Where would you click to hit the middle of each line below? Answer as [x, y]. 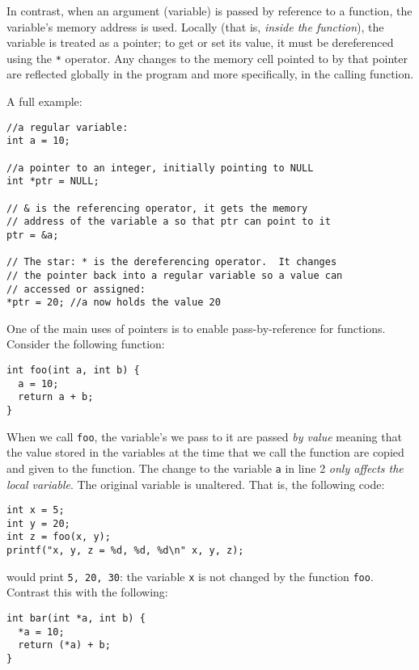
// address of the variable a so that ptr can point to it [169, 222]
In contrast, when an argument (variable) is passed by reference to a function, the [209, 11]
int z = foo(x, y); [59, 537]
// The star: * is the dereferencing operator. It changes [172, 262]
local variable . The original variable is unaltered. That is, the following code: [196, 484]
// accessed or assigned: [76, 289]
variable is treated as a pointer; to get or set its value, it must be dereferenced [200, 42]
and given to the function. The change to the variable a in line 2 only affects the [205, 468]
